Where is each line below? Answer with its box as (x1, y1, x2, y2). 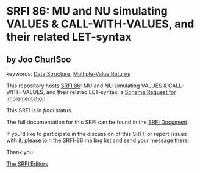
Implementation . (6, 95, 48, 102)
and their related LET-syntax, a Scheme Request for (46, 89, 176, 95)
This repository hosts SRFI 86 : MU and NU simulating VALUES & (6, 82, 168, 89)
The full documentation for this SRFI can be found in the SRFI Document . (6, 118, 189, 126)
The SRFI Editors (6, 160, 49, 168)
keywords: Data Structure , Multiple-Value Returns (6, 70, 131, 77)
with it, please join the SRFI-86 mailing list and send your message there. (6, 137, 190, 144)
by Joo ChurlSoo (6, 54, 71, 64)
